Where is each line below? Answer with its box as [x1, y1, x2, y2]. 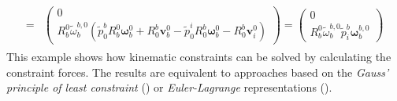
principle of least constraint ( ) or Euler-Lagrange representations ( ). [6, 79, 332, 96]
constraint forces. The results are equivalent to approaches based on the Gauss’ [6, 63, 389, 80]
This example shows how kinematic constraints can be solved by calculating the [6, 49, 391, 65]
